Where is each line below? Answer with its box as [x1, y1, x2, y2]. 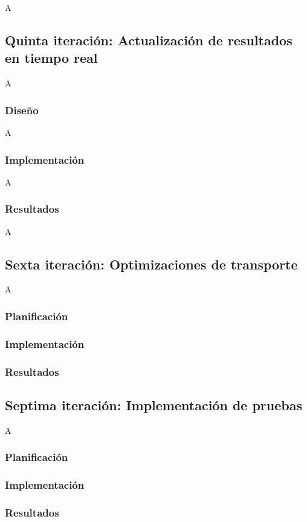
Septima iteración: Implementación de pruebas [5, 395, 302, 414]
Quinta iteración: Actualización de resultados [5, 30, 292, 49]
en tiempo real [5, 48, 98, 67]
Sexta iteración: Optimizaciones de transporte [5, 254, 298, 273]
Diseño [5, 102, 39, 117]
